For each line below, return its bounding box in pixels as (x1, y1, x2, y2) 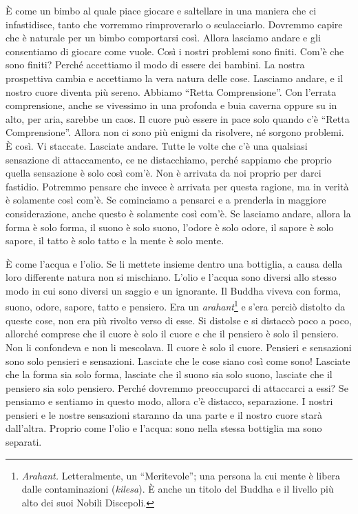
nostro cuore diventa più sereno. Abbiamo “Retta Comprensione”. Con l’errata (6, 84, 337, 99)
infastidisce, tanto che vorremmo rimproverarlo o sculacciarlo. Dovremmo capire (6, 17, 343, 31)
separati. (6, 435, 42, 449)
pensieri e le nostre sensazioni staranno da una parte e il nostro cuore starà (6, 407, 323, 422)
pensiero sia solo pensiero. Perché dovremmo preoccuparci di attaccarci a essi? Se (6, 380, 348, 395)
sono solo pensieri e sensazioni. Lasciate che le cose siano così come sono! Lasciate (6, 353, 350, 368)
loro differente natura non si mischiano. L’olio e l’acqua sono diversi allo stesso (6, 270, 337, 284)
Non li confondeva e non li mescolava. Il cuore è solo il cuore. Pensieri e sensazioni (6, 339, 352, 354)
